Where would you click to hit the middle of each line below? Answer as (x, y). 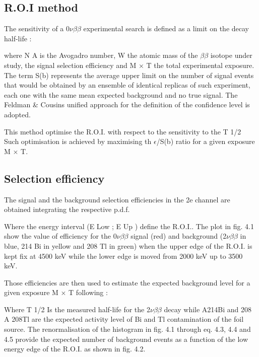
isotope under (231, 55)
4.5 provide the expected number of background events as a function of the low (126, 339)
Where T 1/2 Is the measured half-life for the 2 (77, 309)
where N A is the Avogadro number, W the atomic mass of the (101, 55)
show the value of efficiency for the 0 (60, 236)
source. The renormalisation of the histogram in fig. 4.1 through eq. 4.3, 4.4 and (127, 329)
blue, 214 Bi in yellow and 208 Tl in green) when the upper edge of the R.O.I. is (128, 245)
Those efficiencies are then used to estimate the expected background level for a (127, 282)
